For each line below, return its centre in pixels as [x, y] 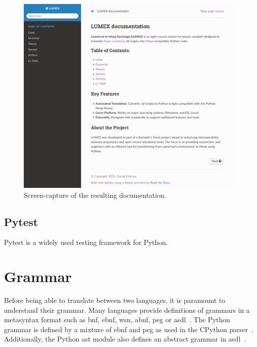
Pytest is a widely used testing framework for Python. [86, 242]
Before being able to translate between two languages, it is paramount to [115, 300]
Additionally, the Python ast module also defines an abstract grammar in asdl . [125, 339]
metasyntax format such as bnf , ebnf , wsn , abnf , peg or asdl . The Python [117, 319]
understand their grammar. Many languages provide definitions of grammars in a [127, 310]
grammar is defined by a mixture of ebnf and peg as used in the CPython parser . [129, 329]
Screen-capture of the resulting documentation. [95, 195]
